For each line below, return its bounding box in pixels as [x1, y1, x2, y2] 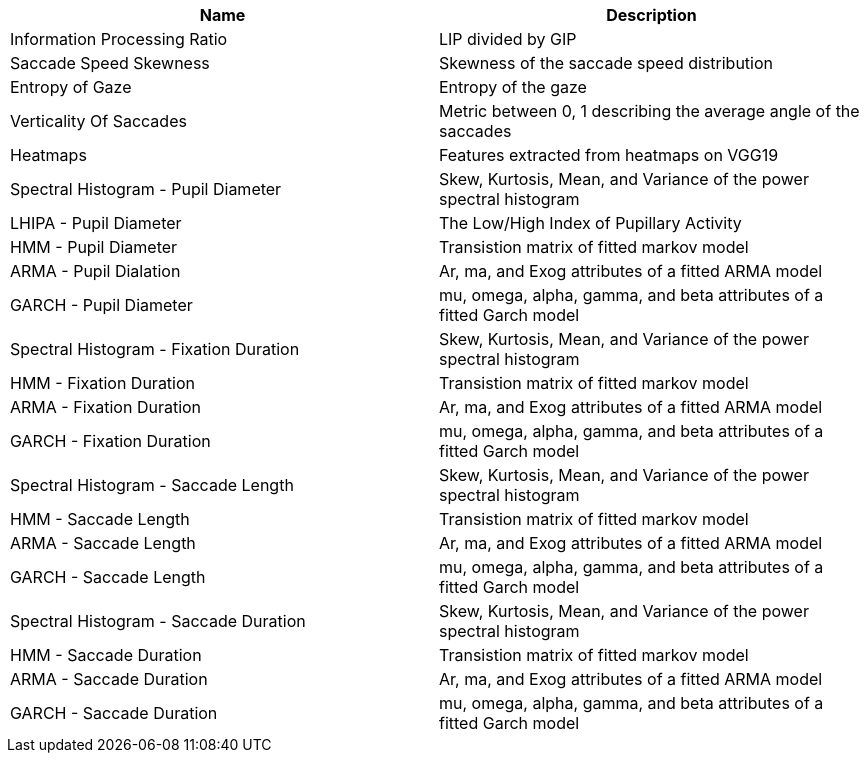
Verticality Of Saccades [10, 111, 187, 131]
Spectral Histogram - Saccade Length [10, 475, 294, 495]
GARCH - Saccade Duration [10, 703, 218, 723]
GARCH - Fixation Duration [10, 431, 211, 451]
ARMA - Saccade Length [10, 533, 196, 553]
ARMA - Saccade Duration [10, 669, 208, 689]
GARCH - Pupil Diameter [10, 295, 193, 315]
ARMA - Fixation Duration [10, 397, 202, 417]
